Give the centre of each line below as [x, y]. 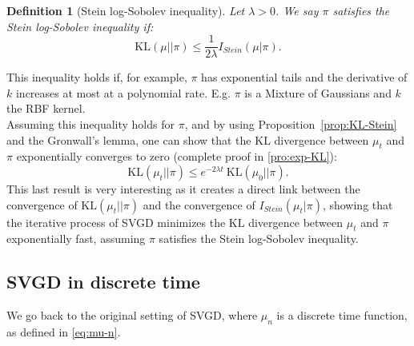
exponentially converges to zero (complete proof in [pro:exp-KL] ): [177, 156]
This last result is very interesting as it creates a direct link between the [183, 189]
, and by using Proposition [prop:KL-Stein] [291, 124]
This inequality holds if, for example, [97, 77]
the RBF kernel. [46, 108]
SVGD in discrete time [103, 282]
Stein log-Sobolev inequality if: [80, 26]
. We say [297, 10]
